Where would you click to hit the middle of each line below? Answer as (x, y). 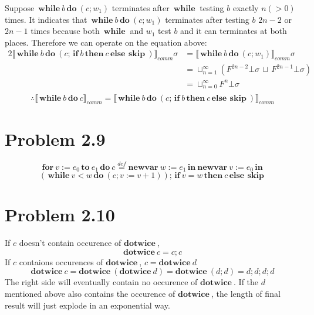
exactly (246, 8)
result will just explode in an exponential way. (87, 305)
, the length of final (246, 294)
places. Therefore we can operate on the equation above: (106, 42)
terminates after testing (207, 19)
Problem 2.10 (60, 215)
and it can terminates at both (234, 31)
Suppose (20, 8)
